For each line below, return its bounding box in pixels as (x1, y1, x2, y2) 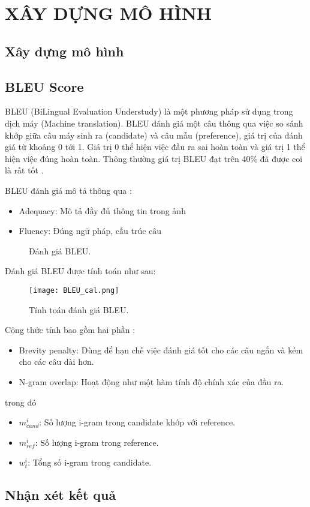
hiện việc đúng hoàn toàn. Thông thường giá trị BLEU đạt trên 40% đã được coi (5, 152, 303, 164)
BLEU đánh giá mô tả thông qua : (5, 184, 132, 196)
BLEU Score (5, 77, 84, 95)
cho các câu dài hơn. (19, 355, 94, 368)
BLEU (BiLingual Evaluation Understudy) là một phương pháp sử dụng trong (5, 105, 293, 118)
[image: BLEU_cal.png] (29, 286, 119, 295)
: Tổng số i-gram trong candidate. (28, 456, 152, 469)
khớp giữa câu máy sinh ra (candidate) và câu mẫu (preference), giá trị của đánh (5, 128, 303, 141)
